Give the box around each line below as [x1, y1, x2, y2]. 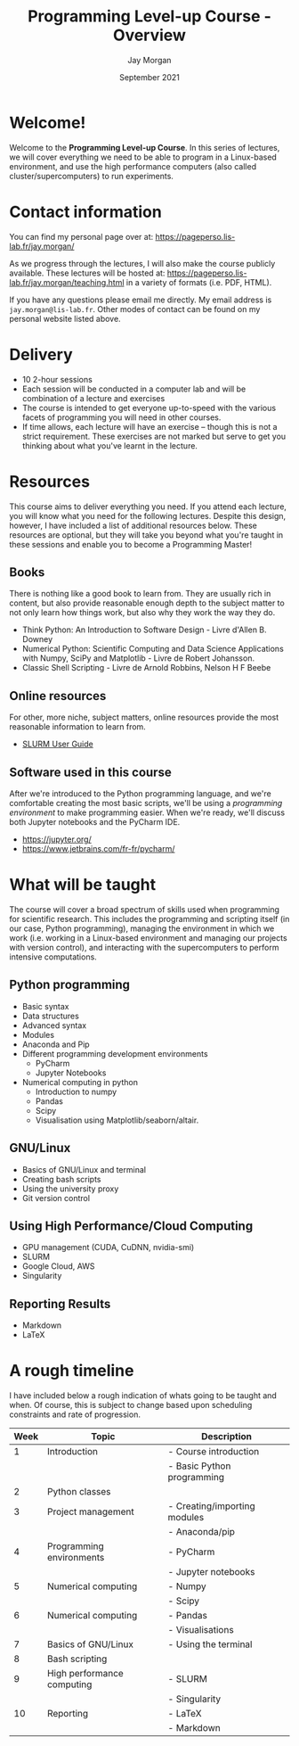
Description [201, 1430, 252, 1443]
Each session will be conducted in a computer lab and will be [21, 383, 246, 394]
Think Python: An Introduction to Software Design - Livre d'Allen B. [21, 624, 267, 635]
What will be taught [9, 875, 157, 895]
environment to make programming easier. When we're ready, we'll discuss [9, 807, 286, 818]
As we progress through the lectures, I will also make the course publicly [9, 258, 276, 268]
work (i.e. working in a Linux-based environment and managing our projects [9, 932, 287, 943]
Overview [112, 25, 187, 45]
